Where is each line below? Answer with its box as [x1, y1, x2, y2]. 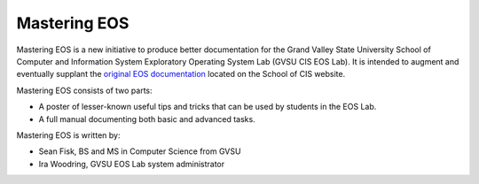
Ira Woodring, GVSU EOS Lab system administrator [38, 158, 225, 169]
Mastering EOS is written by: [16, 129, 121, 141]
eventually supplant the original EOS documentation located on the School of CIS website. [16, 69, 346, 80]
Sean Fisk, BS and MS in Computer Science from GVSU [38, 146, 241, 157]
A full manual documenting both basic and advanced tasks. [38, 113, 256, 124]
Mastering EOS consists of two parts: [16, 85, 153, 96]
